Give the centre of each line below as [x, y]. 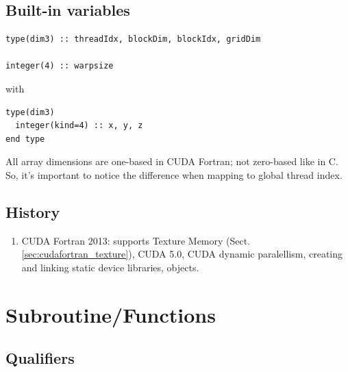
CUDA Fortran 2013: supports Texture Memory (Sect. [136, 240]
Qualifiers [40, 358]
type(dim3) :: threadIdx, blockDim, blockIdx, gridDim [133, 39]
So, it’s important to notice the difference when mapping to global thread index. [174, 174]
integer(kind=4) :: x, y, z [79, 126]
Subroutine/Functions [111, 314]
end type [25, 139]
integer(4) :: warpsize [60, 66]
